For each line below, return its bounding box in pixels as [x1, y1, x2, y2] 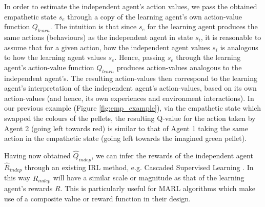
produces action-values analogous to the [116, 61, 242, 72]
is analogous [220, 42, 258, 52]
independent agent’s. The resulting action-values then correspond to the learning [4, 72, 257, 83]
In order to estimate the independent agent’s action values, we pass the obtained [4, 1, 257, 11]
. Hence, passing [114, 52, 165, 63]
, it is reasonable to [200, 31, 261, 42]
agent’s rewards [4, 183, 53, 194]
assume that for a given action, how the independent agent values [4, 42, 210, 52]
